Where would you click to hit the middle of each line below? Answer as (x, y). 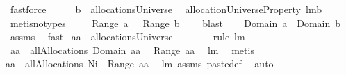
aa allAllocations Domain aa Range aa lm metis (132, 50)
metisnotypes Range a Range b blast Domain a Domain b (175, 23)
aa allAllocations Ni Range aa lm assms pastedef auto (140, 64)
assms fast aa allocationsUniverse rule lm (127, 36)
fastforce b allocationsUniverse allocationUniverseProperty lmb (166, 9)
